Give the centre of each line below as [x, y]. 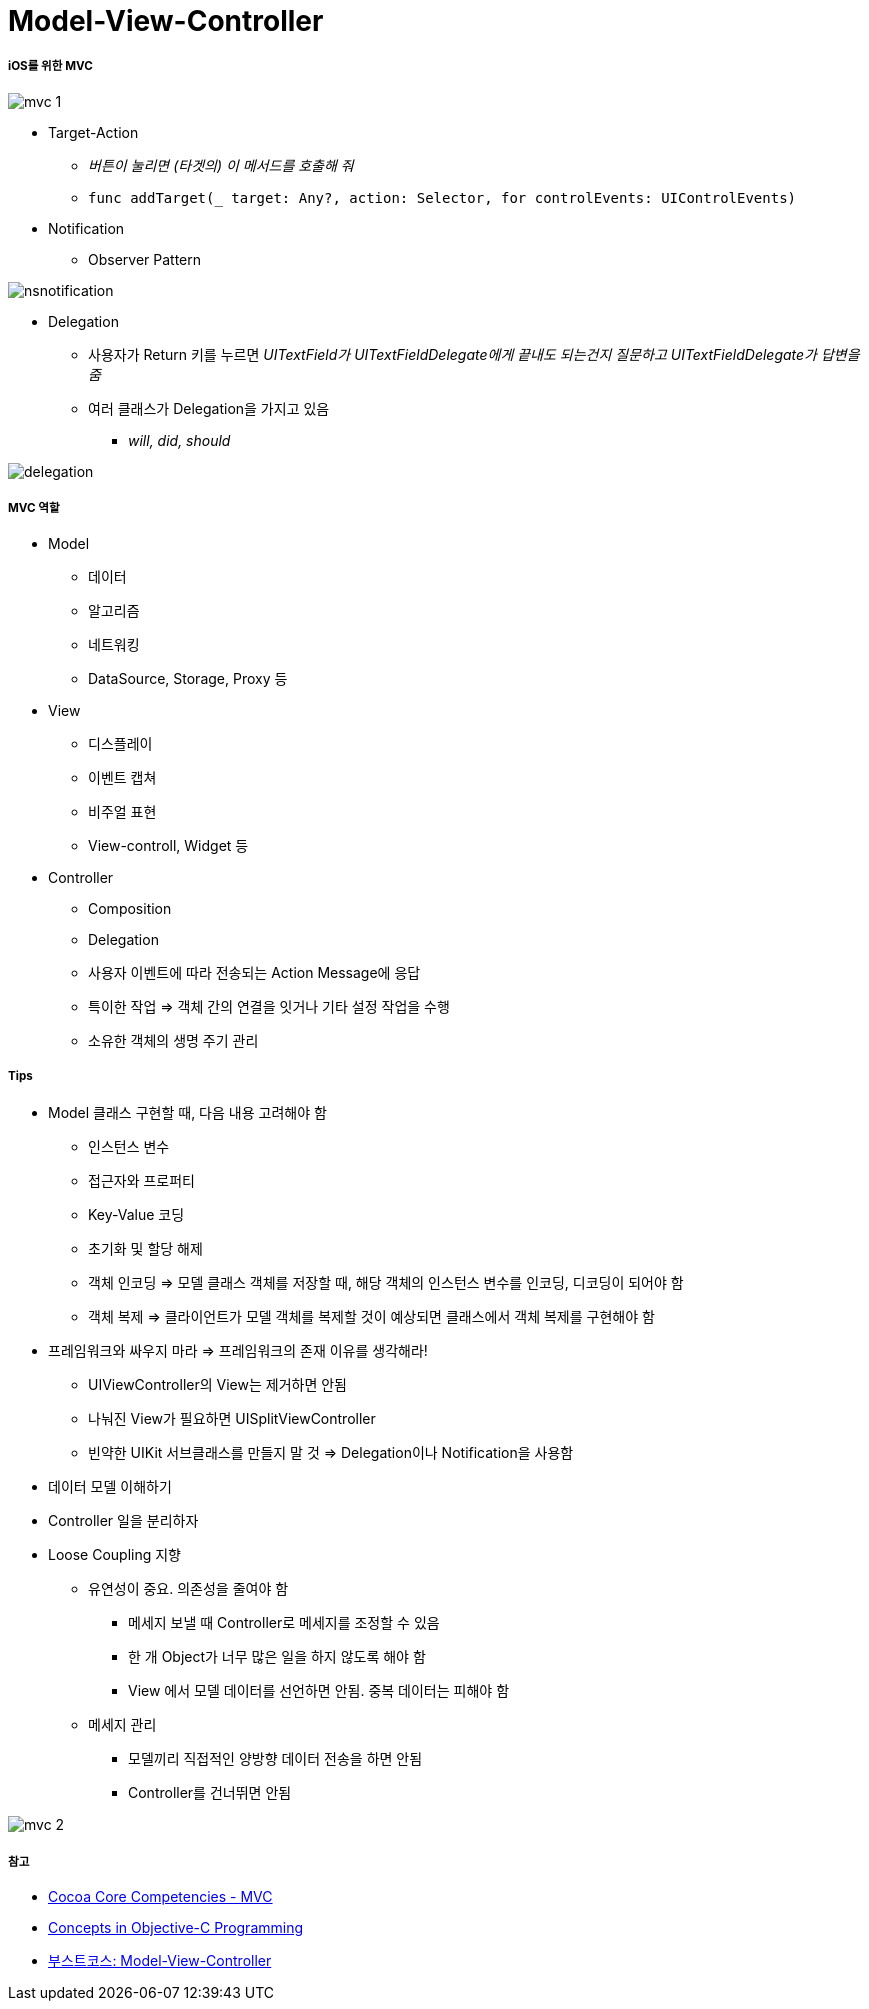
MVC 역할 [34, 508]
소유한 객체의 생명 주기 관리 [173, 1040]
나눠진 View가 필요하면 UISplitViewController [232, 1419]
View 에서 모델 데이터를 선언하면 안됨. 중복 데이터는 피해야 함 [319, 1691]
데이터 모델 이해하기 [110, 1487]
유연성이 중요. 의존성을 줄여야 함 [188, 1589]
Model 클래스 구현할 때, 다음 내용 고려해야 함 [187, 1113]
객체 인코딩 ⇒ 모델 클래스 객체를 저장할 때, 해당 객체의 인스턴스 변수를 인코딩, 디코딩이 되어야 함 [386, 1283]
